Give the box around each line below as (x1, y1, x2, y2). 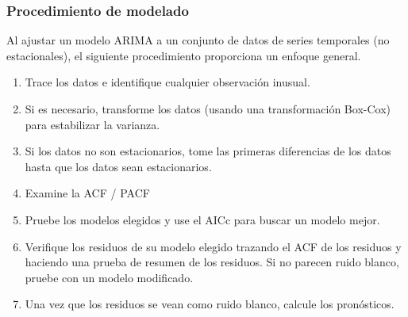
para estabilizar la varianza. (25, 116, 160, 132)
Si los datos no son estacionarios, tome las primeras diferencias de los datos (25, 143, 391, 159)
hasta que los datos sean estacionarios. (25, 158, 212, 174)
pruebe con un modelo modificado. (25, 269, 194, 285)
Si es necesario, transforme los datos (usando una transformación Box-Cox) (25, 101, 391, 116)
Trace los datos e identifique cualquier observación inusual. (25, 74, 310, 90)
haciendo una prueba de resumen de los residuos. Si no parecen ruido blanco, (25, 254, 399, 270)
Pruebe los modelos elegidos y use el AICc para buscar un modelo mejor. (25, 211, 380, 227)
